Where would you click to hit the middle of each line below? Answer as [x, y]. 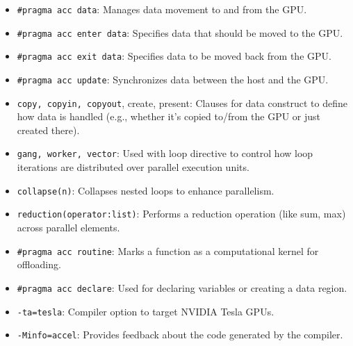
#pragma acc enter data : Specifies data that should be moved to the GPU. [180, 32]
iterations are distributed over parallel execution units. [133, 167]
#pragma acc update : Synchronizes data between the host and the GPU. [173, 79]
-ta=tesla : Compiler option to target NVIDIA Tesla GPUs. [146, 311]
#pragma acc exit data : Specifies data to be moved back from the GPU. [174, 56]
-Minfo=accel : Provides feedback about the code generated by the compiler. [180, 335]
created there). [48, 130]
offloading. [39, 264]
